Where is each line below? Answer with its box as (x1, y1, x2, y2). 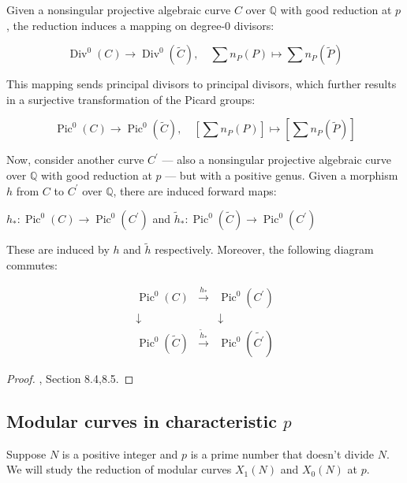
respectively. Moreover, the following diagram (155, 241, 374, 258)
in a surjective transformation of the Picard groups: (6, 91, 256, 107)
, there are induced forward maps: (113, 182, 277, 199)
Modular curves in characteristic (6, 409, 278, 433)
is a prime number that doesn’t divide (190, 445, 375, 462)
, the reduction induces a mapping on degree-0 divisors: (6, 17, 274, 33)
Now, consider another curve (6, 151, 144, 168)
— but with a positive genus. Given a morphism (165, 166, 398, 183)
